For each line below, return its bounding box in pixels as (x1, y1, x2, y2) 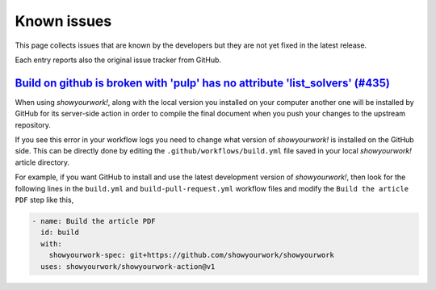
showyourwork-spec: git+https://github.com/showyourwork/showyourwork (48, 250, 335, 260)
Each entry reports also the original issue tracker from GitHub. (15, 55, 222, 65)
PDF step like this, (15, 195, 74, 204)
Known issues (15, 12, 112, 30)
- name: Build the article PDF (31, 216, 157, 225)
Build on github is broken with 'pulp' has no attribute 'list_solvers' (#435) (15, 76, 391, 90)
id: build (40, 228, 80, 237)
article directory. (15, 158, 70, 167)
